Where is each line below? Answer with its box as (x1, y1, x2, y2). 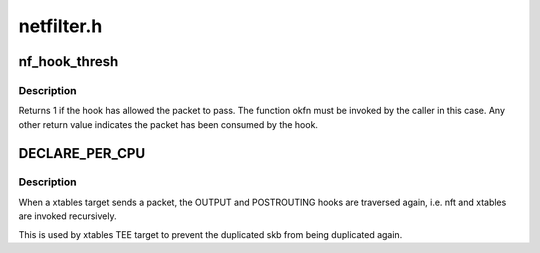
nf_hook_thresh (18, 53, 119, 70)
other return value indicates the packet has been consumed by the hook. (18, 118, 319, 130)
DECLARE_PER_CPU (18, 145, 146, 162)
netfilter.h (18, 15, 103, 37)
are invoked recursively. (18, 210, 117, 222)
